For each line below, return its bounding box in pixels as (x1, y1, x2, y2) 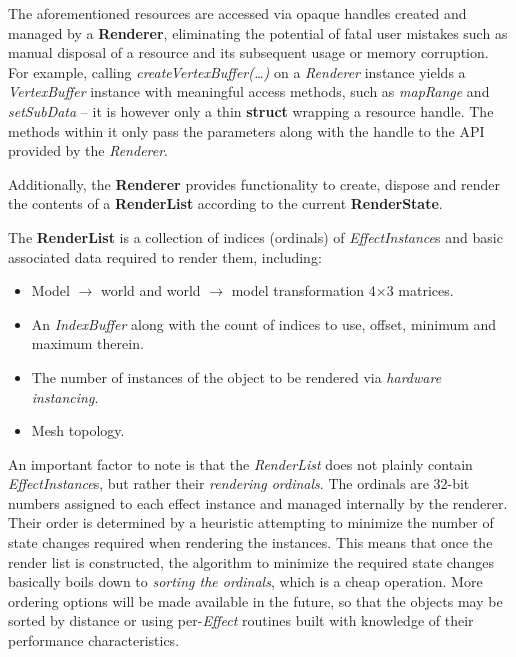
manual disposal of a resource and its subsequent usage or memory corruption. (8, 42, 489, 63)
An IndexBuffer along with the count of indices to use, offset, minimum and (31, 313, 497, 334)
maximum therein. (31, 333, 144, 354)
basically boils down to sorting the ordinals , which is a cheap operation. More (8, 571, 483, 592)
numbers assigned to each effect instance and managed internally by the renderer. (8, 492, 508, 513)
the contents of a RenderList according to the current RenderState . (8, 193, 443, 214)
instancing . (31, 386, 99, 407)
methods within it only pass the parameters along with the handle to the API (8, 120, 485, 141)
